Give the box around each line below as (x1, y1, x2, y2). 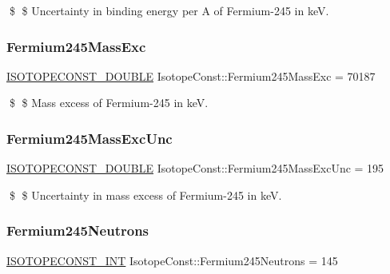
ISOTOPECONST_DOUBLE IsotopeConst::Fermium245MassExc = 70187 (6, 67, 376, 84)
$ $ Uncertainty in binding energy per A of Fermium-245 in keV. (9, 2, 329, 18)
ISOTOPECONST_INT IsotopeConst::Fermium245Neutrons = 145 (6, 252, 338, 268)
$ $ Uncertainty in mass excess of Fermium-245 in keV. (9, 186, 282, 203)
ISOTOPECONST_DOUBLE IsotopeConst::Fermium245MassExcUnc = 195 (6, 160, 384, 177)
